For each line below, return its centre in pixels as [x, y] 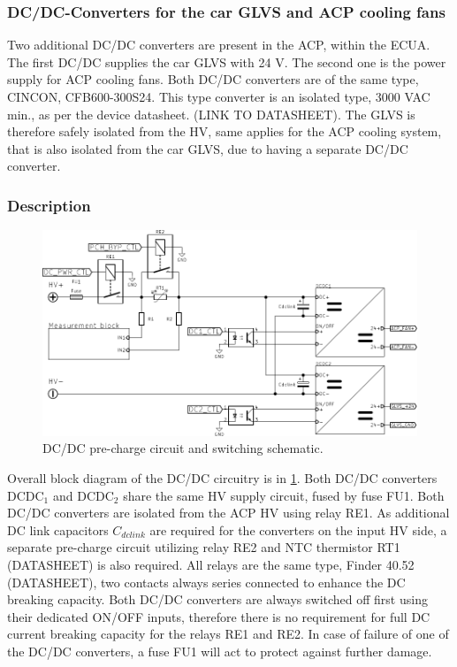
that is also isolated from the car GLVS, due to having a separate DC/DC [208, 148]
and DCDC [83, 495]
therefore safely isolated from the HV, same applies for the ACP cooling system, [225, 131]
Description [49, 205]
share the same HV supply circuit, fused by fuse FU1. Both [284, 495]
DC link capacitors [58, 529]
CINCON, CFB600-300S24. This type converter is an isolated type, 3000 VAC [219, 96]
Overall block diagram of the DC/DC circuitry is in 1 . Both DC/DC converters [222, 478]
